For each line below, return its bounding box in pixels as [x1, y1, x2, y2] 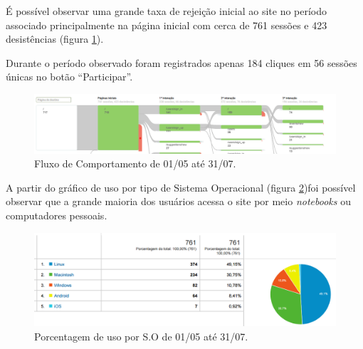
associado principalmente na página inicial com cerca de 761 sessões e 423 [6, 17, 327, 32]
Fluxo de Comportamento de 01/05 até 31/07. [34, 156, 236, 171]
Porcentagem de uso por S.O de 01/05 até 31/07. [34, 328, 248, 343]
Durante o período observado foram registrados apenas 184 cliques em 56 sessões [6, 55, 357, 70]
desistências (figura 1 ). [6, 31, 104, 46]
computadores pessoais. [6, 207, 107, 222]
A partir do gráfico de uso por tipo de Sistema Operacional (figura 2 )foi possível [6, 179, 356, 194]
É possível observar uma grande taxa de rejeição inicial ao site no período [6, 4, 327, 18]
